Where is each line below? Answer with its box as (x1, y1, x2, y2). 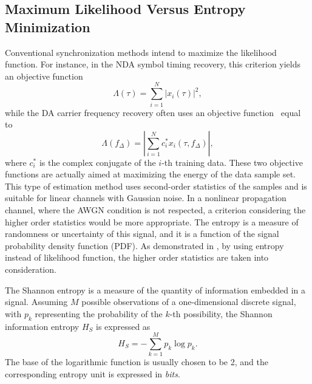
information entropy (5, 320, 80, 332)
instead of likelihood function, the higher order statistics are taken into (5, 251, 269, 264)
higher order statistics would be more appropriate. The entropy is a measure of (5, 215, 299, 228)
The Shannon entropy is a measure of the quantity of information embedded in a (5, 283, 305, 296)
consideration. (5, 263, 56, 276)
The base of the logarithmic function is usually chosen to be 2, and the (5, 355, 268, 368)
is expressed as (95, 320, 151, 332)
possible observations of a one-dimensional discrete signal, (81, 295, 296, 308)
